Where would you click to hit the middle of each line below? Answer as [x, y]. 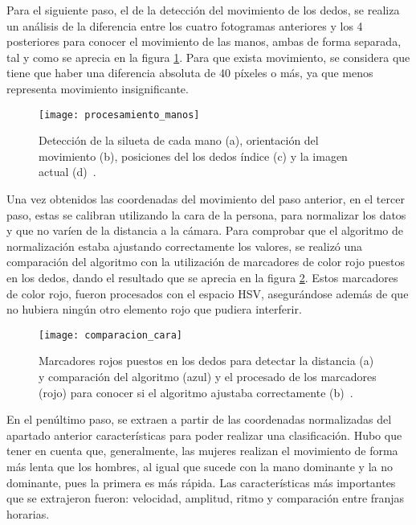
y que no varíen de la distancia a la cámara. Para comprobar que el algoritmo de [205, 230]
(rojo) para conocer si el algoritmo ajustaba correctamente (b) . [196, 392]
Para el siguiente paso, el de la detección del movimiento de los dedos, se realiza [203, 10]
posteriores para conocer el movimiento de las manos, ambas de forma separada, [204, 41]
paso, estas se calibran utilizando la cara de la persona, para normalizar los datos [206, 214]
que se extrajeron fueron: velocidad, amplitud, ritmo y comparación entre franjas [206, 498]
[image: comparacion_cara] [110, 335]
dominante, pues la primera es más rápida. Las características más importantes [201, 482]
